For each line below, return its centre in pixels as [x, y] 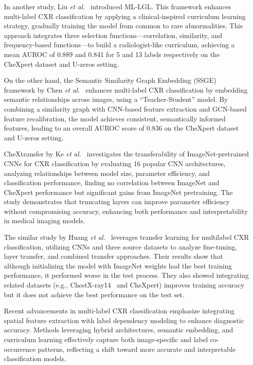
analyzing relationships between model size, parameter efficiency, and [107, 173]
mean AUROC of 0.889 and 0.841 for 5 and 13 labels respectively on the [112, 54]
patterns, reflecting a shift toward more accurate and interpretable [137, 349]
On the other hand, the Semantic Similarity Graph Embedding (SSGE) [110, 80]
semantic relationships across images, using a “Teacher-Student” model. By [116, 99]
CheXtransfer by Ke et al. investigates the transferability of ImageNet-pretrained [126, 154]
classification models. [35, 358]
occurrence [20, 349]
